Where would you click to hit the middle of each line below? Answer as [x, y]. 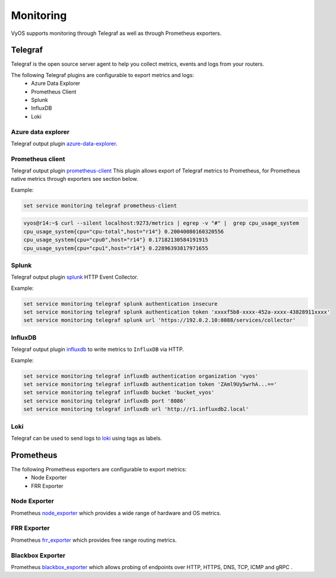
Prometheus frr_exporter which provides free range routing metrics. [94, 540]
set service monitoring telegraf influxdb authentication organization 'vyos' [141, 376]
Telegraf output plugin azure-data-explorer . [64, 143]
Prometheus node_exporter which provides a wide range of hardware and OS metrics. [116, 513]
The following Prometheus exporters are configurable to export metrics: [99, 469]
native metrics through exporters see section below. [75, 179]
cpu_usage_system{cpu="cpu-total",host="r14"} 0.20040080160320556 [124, 231]
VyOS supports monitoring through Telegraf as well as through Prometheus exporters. [116, 33]
